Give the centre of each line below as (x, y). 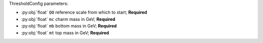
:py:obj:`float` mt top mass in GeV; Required (65, 33)
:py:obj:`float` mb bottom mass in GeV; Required (69, 26)
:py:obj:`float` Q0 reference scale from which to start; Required (84, 13)
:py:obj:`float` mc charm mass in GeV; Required (68, 19)
